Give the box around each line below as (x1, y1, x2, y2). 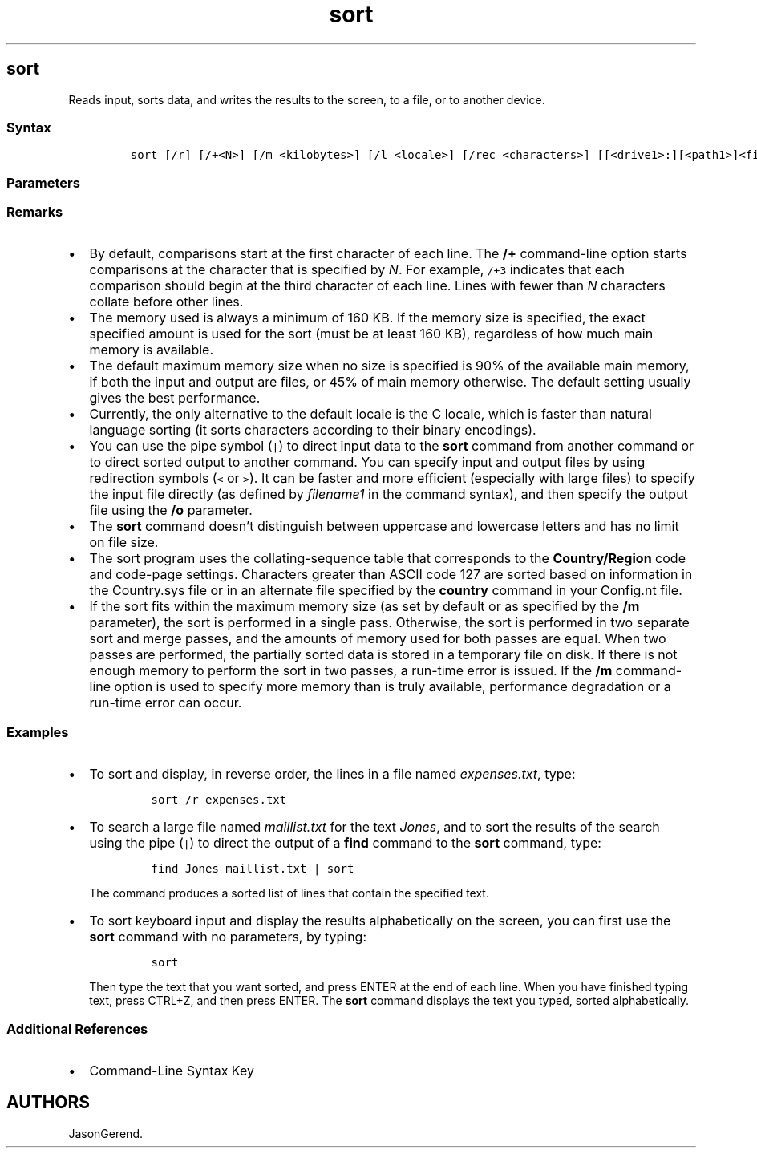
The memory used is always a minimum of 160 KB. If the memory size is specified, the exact (89, 310, 646, 326)
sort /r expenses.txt (151, 793, 287, 807)
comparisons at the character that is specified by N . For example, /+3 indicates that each (89, 261, 625, 278)
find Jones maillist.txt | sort (151, 862, 354, 876)
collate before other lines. (89, 294, 244, 310)
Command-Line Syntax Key (89, 1062, 254, 1079)
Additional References (6, 1020, 148, 1037)
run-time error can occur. (89, 694, 242, 711)
